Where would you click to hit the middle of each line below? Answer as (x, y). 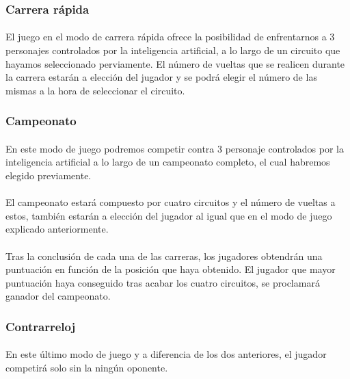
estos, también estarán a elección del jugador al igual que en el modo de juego (169, 215)
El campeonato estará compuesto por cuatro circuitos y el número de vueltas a (171, 202)
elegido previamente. (49, 175)
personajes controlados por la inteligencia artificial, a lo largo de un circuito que (173, 50)
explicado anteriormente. (57, 229)
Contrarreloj (41, 326)
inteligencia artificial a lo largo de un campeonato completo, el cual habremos (168, 162)
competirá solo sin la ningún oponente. (87, 367)
